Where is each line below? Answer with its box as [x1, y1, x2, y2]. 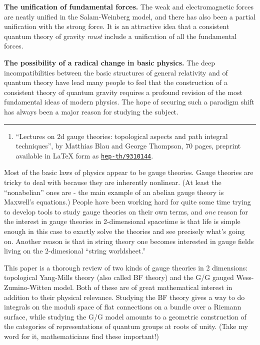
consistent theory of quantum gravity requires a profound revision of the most [4, 86, 243, 97]
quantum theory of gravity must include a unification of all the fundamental [4, 30, 237, 41]
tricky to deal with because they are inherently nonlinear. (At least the [4, 176, 221, 187]
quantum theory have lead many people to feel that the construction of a [4, 77, 227, 87]
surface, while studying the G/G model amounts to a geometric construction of [4, 311, 246, 321]
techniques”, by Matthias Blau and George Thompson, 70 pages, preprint [15, 140, 241, 151]
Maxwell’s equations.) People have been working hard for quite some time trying [4, 196, 251, 207]
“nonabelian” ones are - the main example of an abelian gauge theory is [4, 186, 224, 197]
